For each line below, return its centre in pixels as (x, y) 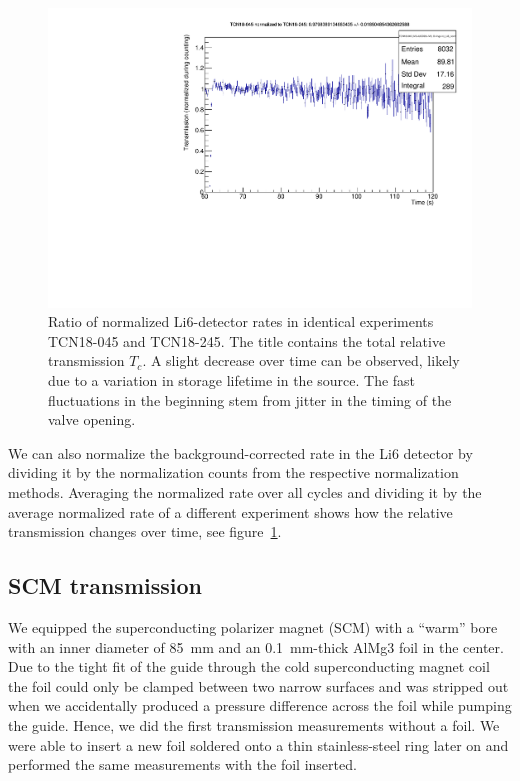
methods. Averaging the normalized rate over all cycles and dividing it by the (245, 492)
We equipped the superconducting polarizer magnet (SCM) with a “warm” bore (253, 626)
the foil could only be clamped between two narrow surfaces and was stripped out (258, 685)
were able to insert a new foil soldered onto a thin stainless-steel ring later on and (258, 744)
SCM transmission (105, 585)
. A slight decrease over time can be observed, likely (301, 360)
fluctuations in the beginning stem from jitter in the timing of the (250, 399)
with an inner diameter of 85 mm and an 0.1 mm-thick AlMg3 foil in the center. (256, 646)
